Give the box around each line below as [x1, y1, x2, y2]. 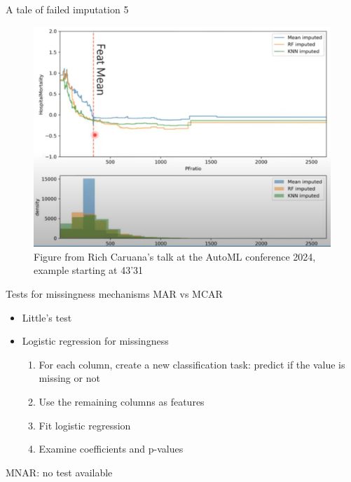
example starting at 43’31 [34, 263, 144, 277]
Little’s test [22, 310, 72, 324]
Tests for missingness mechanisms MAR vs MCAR [6, 287, 223, 301]
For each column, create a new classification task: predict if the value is [39, 357, 345, 371]
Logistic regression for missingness [22, 333, 169, 348]
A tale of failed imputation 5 [6, 2, 129, 16]
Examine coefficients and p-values [39, 441, 184, 456]
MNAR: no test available [6, 464, 113, 479]
